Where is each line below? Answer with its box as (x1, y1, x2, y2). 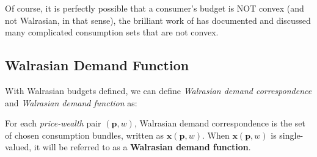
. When (202, 128, 230, 141)
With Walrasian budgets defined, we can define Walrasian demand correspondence (5, 84, 312, 97)
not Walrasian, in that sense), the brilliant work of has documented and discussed (5, 13, 311, 26)
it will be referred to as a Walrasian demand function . (34, 141, 251, 153)
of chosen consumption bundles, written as (5, 128, 164, 141)
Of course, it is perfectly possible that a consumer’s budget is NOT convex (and (5, 2, 304, 14)
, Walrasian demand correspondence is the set (134, 117, 305, 130)
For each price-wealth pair (5, 117, 101, 130)
